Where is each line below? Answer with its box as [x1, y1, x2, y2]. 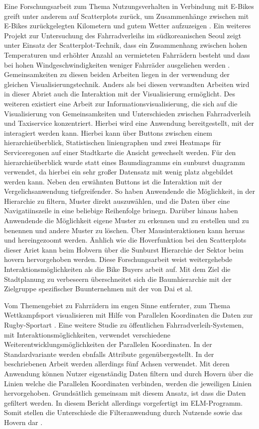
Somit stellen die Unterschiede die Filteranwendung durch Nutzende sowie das [4, 407, 243, 418]
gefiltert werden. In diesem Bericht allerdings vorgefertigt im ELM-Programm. [4, 397, 243, 408]
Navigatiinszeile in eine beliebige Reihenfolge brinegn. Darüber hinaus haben [4, 205, 238, 216]
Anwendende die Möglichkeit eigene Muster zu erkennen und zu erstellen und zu [4, 215, 249, 226]
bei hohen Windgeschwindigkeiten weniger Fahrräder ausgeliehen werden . [4, 59, 230, 70]
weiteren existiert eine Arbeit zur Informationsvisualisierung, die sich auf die [4, 98, 238, 108]
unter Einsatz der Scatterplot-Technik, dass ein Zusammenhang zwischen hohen [4, 40, 247, 50]
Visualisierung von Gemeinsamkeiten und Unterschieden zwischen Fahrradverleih [4, 108, 251, 118]
